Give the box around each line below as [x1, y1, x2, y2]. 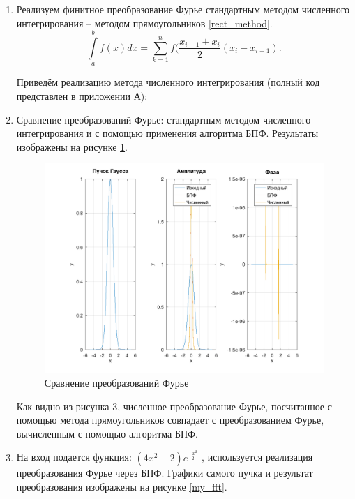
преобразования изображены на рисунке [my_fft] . [16, 479, 227, 493]
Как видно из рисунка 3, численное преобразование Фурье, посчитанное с [16, 399, 332, 413]
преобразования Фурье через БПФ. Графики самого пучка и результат [16, 465, 313, 479]
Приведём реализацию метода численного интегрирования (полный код [16, 75, 320, 89]
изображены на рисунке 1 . [16, 139, 128, 154]
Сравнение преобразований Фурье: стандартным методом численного [16, 112, 311, 126]
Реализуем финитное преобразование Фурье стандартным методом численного [16, 2, 350, 16]
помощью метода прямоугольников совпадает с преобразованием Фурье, [16, 412, 324, 427]
